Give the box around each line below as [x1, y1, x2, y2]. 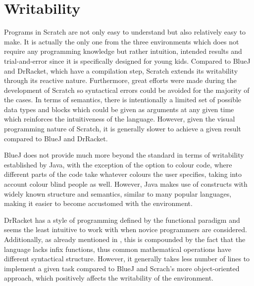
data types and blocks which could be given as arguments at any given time [4, 104, 234, 114]
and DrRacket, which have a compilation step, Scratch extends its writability [4, 65, 238, 76]
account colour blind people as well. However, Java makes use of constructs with [4, 179, 248, 189]
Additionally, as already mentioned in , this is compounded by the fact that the [4, 234, 246, 244]
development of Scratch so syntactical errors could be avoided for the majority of [4, 84, 250, 95]
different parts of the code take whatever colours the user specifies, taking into [4, 169, 242, 179]
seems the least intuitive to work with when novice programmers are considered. [4, 224, 247, 235]
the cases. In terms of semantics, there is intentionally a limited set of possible [4, 94, 242, 105]
